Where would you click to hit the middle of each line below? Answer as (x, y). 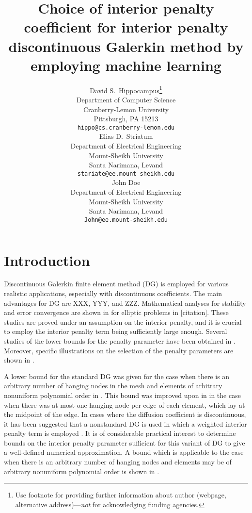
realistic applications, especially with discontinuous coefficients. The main (113, 293)
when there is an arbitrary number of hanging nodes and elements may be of (118, 462)
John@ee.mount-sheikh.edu (126, 220)
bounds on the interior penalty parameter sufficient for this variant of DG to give (125, 442)
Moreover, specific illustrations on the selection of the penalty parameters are (119, 350)
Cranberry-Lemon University (126, 109)
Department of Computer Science (126, 99)
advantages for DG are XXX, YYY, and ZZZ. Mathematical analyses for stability (125, 303)
